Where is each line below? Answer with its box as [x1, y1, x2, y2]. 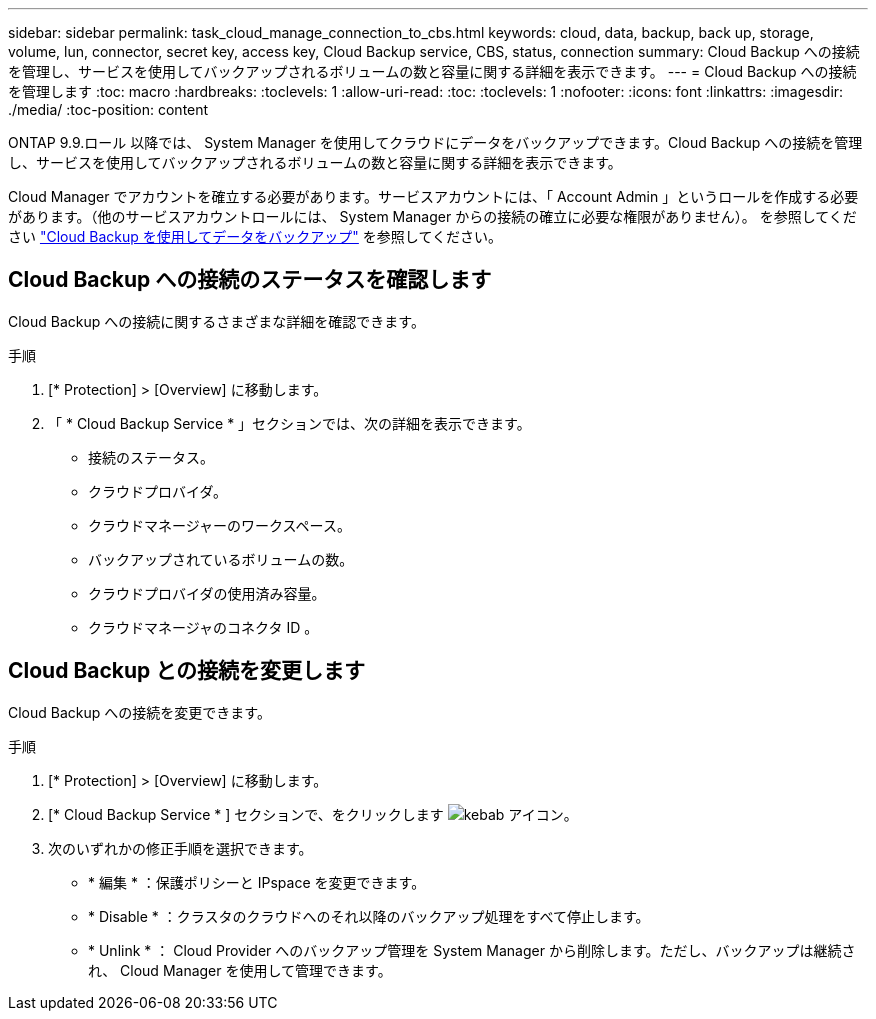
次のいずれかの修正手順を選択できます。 [48, 839, 313, 857]
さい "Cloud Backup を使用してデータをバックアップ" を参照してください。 [8, 228, 502, 245]
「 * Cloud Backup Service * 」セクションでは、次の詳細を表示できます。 [48, 414, 531, 432]
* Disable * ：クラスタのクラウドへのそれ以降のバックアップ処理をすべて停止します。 [88, 907, 650, 925]
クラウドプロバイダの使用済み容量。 [88, 584, 326, 602]
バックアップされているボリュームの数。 [88, 550, 354, 568]
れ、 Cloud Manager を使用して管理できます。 [88, 961, 392, 979]
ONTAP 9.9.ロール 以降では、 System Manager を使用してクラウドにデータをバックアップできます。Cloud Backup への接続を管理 [8, 134, 863, 151]
